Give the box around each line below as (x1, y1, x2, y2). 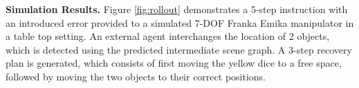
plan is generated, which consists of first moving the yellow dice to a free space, (6, 56, 342, 70)
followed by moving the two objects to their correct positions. (6, 69, 266, 83)
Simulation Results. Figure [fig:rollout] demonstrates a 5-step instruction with (6, 2, 348, 16)
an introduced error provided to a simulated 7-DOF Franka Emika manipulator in (6, 15, 354, 30)
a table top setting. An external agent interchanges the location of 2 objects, (6, 29, 330, 43)
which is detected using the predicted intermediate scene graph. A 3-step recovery (6, 42, 352, 56)
